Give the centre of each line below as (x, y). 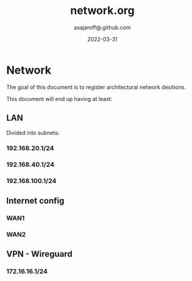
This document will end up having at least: (59, 99)
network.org (102, 11)
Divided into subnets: (33, 133)
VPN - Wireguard (39, 254)
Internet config (35, 200)
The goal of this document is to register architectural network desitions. (96, 87)
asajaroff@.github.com (102, 27)
